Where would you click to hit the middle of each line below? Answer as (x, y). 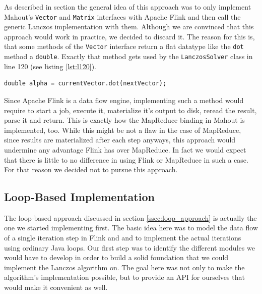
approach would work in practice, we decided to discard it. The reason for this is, (129, 36)
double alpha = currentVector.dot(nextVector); (85, 84)
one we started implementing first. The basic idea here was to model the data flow (131, 228)
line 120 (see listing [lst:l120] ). (50, 66)
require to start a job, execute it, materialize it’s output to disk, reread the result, (130, 110)
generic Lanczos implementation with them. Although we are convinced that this (129, 27)
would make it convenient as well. (56, 287)
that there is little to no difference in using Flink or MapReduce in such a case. (126, 159)
